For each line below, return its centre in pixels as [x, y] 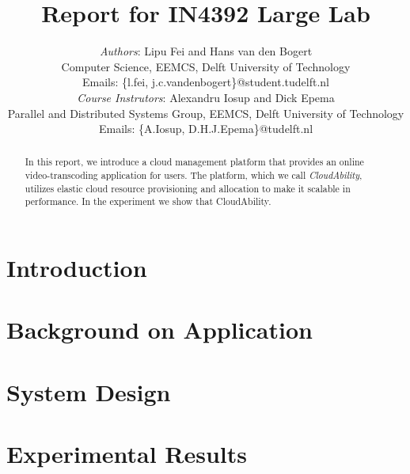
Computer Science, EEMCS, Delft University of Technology [206, 66]
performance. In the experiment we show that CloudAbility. [148, 201]
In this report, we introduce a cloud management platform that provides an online [194, 162]
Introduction [77, 268]
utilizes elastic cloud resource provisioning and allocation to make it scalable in [188, 188]
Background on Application [159, 330]
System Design [89, 391]
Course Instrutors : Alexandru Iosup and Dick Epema [206, 97]
